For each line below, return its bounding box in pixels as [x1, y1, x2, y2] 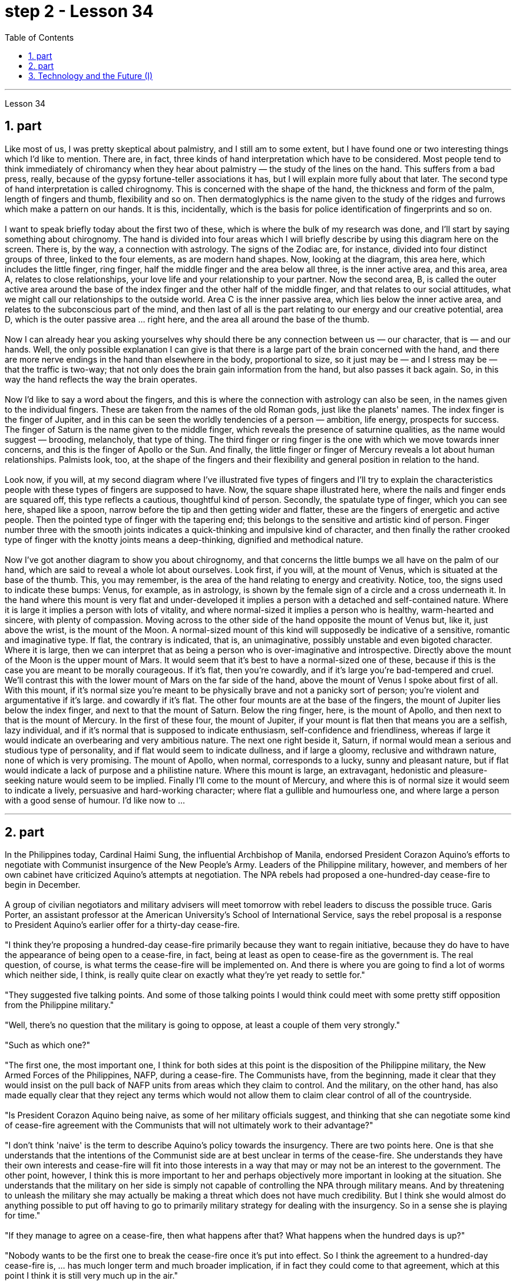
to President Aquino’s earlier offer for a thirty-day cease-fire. [5, 920, 240, 930]
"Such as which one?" [5, 1040, 91, 1051]
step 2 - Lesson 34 [5, 1, 154, 21]
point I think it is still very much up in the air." [5, 1270, 178, 1281]
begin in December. [5, 880, 81, 890]
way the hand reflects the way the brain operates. [5, 374, 197, 384]
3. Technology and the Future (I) [28, 70, 153, 81]
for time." [5, 1210, 41, 1221]
